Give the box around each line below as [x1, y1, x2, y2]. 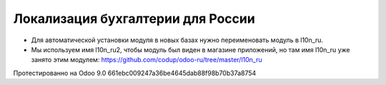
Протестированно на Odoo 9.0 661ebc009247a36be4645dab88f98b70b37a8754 [13, 69, 257, 77]
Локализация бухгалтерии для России [13, 11, 255, 26]
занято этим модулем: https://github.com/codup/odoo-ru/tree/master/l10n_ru [31, 56, 262, 64]
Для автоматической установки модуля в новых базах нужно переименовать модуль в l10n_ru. [31, 36, 324, 44]
